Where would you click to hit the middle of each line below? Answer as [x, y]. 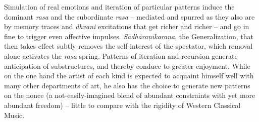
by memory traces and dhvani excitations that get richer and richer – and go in [127, 26]
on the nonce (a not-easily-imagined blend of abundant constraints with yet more [130, 95]
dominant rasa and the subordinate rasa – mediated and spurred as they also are [129, 16]
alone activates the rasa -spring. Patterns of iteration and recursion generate [121, 55]
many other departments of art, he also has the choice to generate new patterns [127, 85]
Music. [14, 115]
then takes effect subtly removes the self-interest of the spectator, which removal [128, 46]
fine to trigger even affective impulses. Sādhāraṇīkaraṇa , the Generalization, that [129, 36]
